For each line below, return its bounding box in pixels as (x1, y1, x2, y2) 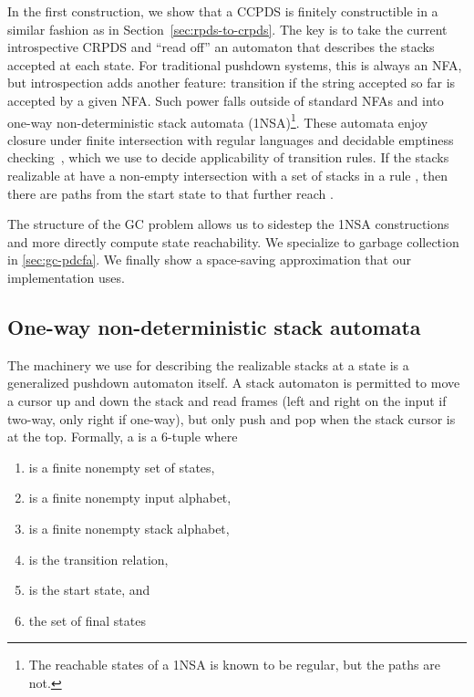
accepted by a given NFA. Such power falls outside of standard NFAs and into (7, 90, 444, 109)
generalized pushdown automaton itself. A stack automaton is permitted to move (7, 373, 460, 392)
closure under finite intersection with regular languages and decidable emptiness (7, 130, 454, 149)
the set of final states (28, 610, 146, 629)
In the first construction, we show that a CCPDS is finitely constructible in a (7, 2, 438, 20)
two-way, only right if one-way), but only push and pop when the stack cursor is (7, 409, 456, 428)
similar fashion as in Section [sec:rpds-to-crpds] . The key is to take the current (7, 19, 448, 38)
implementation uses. (7, 267, 125, 286)
